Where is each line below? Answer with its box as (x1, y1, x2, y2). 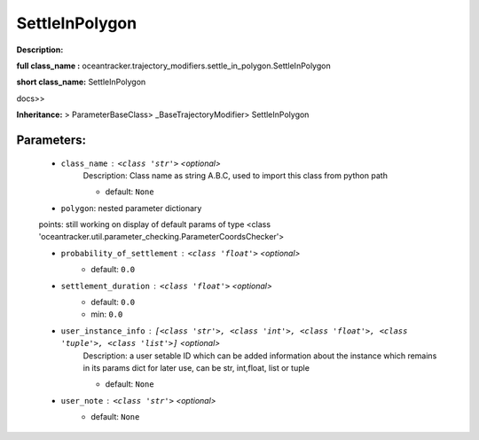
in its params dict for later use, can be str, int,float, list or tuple (82, 362, 310, 373)
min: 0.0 (90, 309, 123, 319)
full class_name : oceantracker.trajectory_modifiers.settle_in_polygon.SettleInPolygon (16, 60, 332, 71)
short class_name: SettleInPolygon (16, 76, 146, 88)
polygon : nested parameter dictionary (60, 202, 202, 213)
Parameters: (16, 132, 86, 147)
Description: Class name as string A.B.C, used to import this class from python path (82, 169, 388, 181)
